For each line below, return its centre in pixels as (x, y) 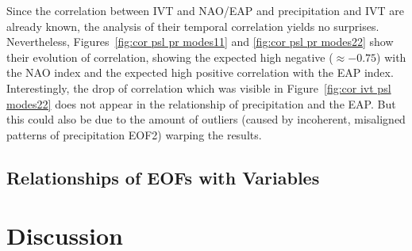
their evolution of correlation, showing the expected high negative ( (170, 57)
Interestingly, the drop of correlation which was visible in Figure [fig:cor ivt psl (199, 87)
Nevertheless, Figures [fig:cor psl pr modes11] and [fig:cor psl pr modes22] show (200, 42)
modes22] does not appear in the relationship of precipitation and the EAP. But (201, 103)
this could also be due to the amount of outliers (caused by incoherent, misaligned (206, 119)
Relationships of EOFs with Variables (163, 177)
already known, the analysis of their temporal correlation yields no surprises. (193, 26)
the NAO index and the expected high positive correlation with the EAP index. (200, 72)
